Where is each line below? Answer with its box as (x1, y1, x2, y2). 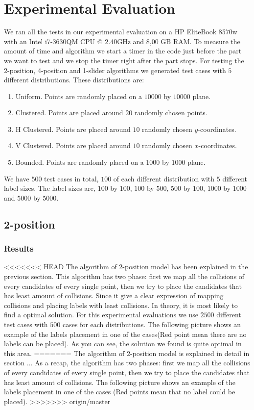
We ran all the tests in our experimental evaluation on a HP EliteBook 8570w (4, 26, 237, 37)
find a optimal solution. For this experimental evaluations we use (4, 309, 198, 320)
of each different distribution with (113, 173, 215, 183)
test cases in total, (44, 173, 99, 183)
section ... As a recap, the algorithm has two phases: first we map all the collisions (4, 358, 251, 368)
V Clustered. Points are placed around (15, 140, 131, 151)
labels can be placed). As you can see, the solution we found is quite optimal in (4, 338, 242, 349)
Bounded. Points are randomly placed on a (15, 157, 144, 167)
